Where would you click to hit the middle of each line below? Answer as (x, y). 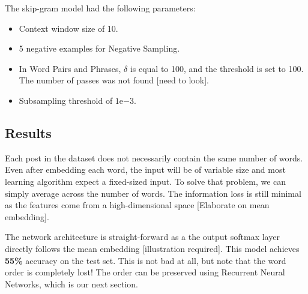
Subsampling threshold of (66, 100)
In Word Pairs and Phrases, (70, 68)
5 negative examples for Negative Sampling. (99, 48)
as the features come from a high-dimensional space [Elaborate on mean (137, 205)
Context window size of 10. (68, 28)
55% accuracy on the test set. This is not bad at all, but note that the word (146, 260)
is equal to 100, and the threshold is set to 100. (217, 68)
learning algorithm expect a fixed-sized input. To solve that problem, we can (146, 181)
